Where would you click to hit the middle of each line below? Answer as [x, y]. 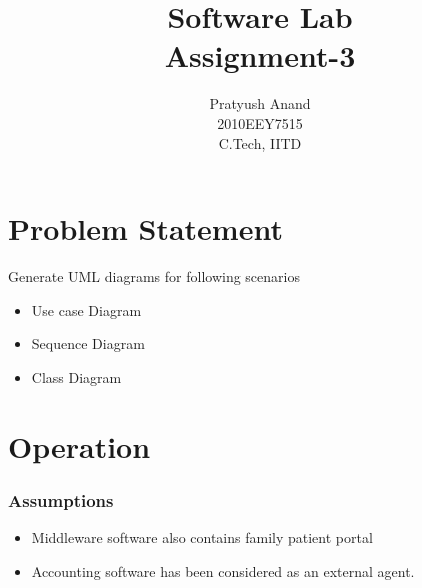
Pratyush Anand [260, 103]
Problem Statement [145, 228]
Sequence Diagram [88, 343]
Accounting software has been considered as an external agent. [223, 570]
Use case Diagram [86, 309]
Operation [79, 445]
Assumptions [61, 499]
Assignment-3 [260, 55]
